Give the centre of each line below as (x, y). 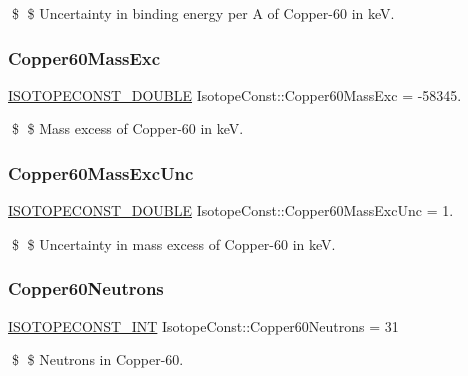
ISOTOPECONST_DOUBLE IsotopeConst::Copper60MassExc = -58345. (235, 94)
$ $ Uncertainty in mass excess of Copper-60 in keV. (173, 243)
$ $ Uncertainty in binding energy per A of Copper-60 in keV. (203, 13)
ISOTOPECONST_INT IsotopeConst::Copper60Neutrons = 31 (203, 325)
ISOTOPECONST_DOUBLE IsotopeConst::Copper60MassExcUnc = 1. (231, 210)
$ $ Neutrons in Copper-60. (97, 359)
